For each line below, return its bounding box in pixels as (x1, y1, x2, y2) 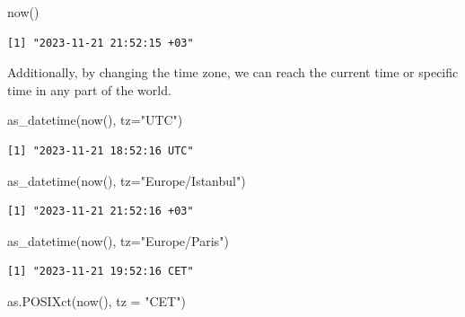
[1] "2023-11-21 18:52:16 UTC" (7, 144, 194, 157)
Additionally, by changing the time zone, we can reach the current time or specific (7, 63, 459, 82)
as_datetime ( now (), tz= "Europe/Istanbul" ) (7, 171, 246, 189)
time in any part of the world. (7, 80, 171, 99)
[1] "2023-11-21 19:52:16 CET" (7, 265, 194, 278)
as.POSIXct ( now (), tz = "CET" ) (7, 291, 186, 310)
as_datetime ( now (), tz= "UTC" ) (7, 110, 183, 129)
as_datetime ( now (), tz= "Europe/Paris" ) (7, 231, 229, 250)
